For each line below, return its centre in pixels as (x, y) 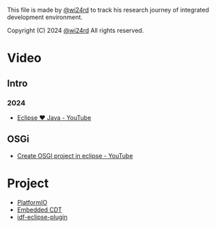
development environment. (45, 17)
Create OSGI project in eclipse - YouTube (75, 155)
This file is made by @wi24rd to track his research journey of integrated (108, 10)
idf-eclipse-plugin (42, 217)
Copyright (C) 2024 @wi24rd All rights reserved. (76, 30)
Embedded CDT (39, 210)
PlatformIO (32, 202)
